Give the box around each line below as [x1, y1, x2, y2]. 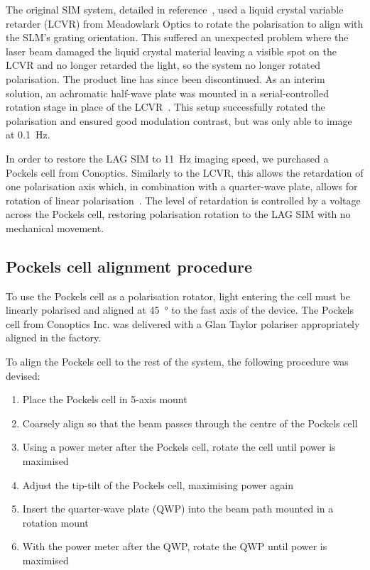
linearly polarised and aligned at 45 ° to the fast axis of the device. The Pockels [6, 302, 354, 317]
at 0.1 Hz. [6, 127, 50, 142]
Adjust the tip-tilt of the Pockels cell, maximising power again [22, 477, 293, 492]
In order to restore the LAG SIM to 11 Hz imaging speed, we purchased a [6, 150, 329, 165]
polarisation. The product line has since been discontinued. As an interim [6, 71, 325, 86]
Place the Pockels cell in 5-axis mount [22, 392, 187, 407]
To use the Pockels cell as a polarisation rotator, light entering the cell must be [6, 288, 350, 303]
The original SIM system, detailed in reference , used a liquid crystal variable [6, 2, 344, 16]
